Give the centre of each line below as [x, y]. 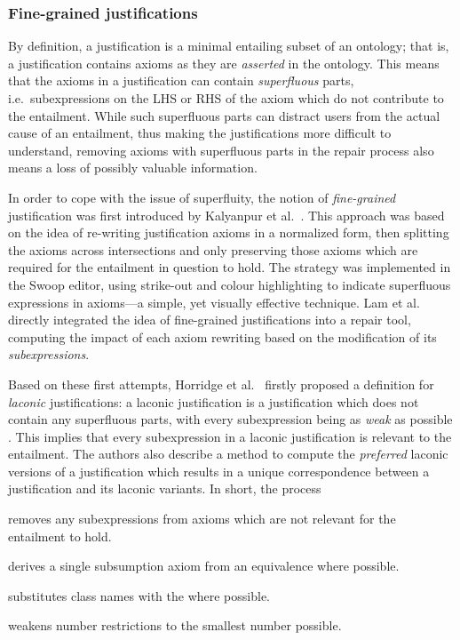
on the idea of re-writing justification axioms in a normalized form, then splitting [229, 232]
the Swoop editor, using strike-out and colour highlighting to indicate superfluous [230, 284]
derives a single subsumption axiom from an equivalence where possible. [204, 566]
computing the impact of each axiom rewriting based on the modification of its [222, 336]
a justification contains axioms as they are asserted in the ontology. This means [224, 63]
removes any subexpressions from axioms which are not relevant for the [202, 519]
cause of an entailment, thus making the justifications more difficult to [200, 133]
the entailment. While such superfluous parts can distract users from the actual [224, 115]
